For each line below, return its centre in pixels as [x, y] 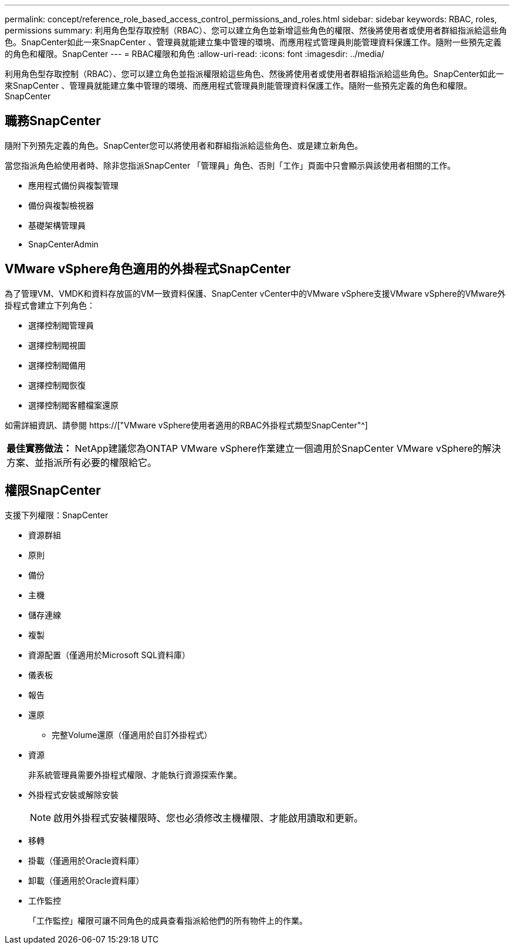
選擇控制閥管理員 [61, 325]
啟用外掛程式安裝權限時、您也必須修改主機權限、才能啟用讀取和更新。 [209, 818]
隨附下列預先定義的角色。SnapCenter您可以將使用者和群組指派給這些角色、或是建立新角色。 [184, 145]
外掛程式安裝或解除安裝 [73, 794]
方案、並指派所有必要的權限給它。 [82, 462]
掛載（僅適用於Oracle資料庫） [86, 860]
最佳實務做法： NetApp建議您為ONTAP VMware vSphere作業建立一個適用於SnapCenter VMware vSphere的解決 [254, 448]
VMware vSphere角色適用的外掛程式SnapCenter [148, 269]
